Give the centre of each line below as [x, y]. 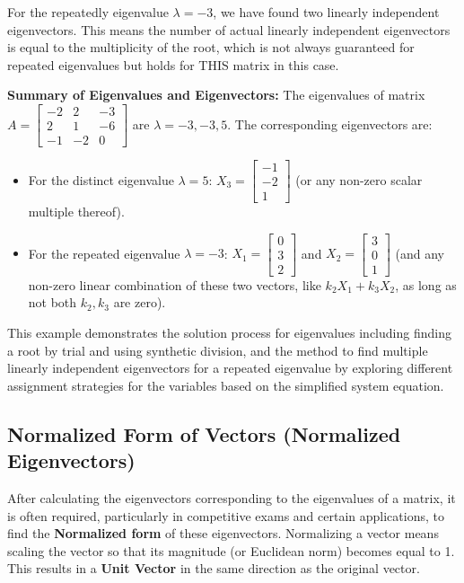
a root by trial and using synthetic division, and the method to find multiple [218, 350]
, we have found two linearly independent [326, 12]
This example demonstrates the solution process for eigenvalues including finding [229, 333]
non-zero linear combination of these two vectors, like [175, 284]
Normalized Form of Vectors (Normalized [204, 433]
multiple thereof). [76, 212]
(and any [420, 253]
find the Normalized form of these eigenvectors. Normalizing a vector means [223, 533]
